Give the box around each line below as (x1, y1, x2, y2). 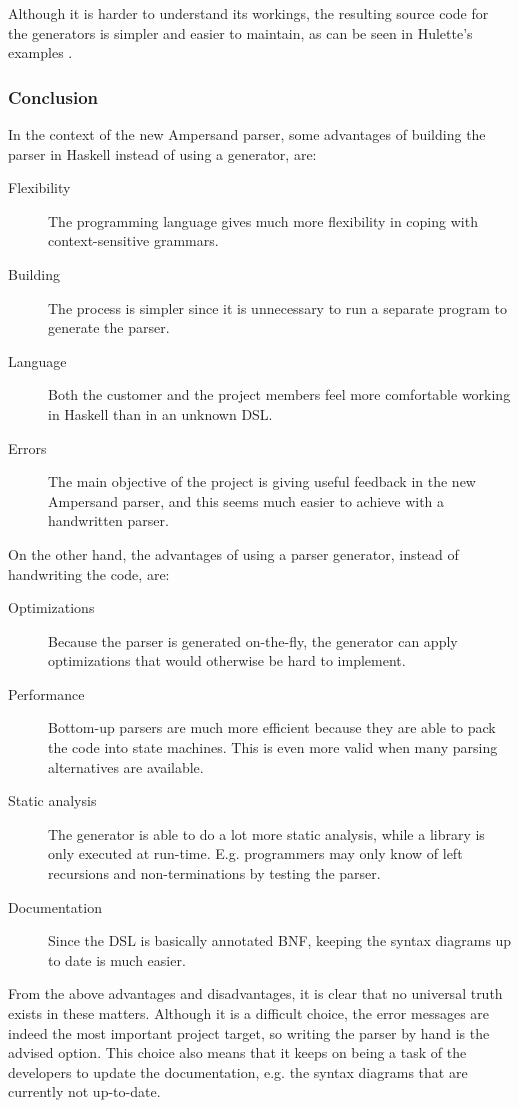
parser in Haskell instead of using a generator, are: (8, 143, 317, 164)
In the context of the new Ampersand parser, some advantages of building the (8, 124, 486, 144)
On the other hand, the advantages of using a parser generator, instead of (8, 543, 459, 564)
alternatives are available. (48, 756, 204, 777)
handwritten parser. (48, 510, 169, 531)
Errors (8, 437, 47, 458)
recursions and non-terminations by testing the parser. (48, 863, 381, 884)
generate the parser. (48, 317, 170, 338)
